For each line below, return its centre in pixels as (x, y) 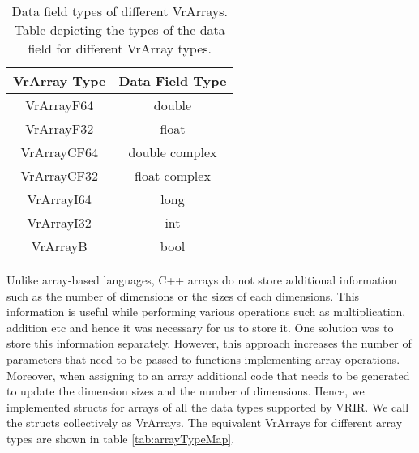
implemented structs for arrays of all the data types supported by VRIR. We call (208, 406)
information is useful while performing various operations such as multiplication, (206, 312)
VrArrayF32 (60, 128)
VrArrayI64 (59, 199)
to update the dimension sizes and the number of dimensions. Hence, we (186, 391)
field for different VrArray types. (120, 48)
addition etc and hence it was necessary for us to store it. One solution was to (200, 327)
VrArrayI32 (59, 222)
